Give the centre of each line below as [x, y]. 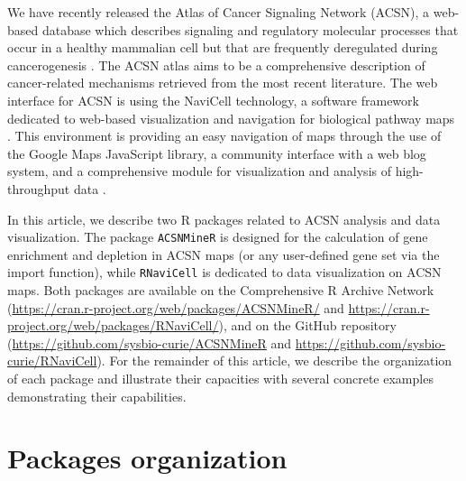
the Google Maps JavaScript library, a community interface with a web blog [217, 153]
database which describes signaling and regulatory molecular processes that [250, 29]
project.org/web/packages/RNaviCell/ [113, 325]
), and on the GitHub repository [307, 325]
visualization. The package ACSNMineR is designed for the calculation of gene [218, 237]
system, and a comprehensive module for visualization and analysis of [199, 171]
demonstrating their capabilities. [97, 396]
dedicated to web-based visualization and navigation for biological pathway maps [231, 118]
